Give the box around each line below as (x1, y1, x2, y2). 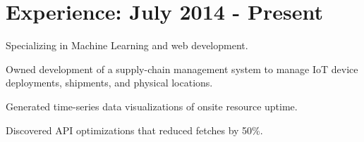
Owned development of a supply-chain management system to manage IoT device (6, 61, 358, 76)
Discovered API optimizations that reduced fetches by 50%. (6, 122, 263, 137)
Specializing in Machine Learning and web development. (6, 38, 248, 53)
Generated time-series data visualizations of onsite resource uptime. (6, 98, 298, 113)
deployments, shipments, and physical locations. (6, 75, 213, 90)
